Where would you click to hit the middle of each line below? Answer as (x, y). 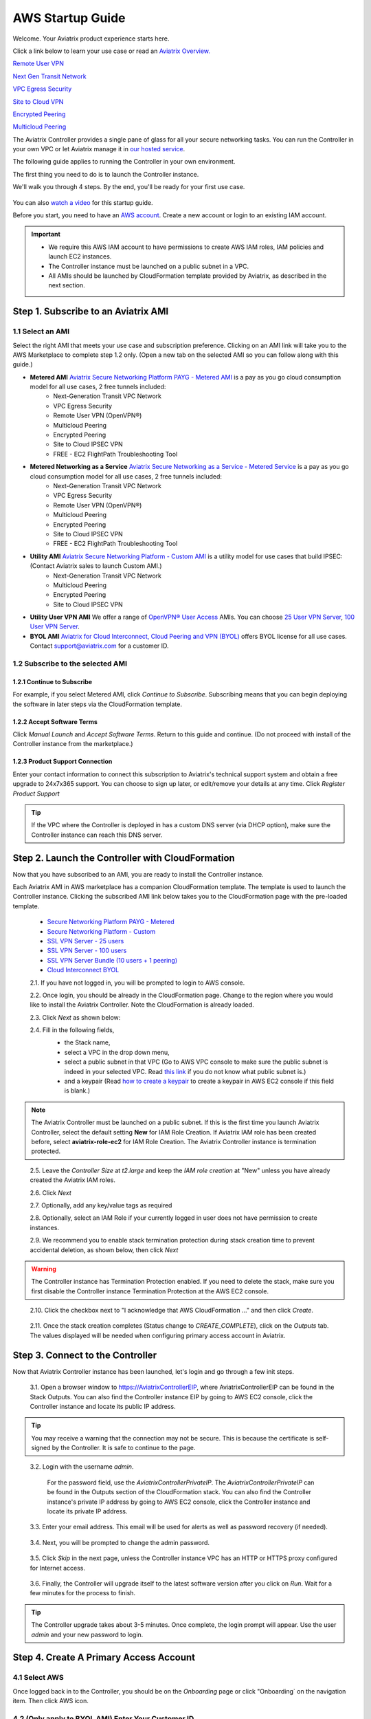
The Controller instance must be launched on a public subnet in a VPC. (149, 266)
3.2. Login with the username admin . (82, 1467)
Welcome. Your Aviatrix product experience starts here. (91, 39)
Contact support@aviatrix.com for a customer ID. (99, 646)
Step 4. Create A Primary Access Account (104, 1657)
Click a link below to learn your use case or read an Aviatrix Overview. (112, 51)
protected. (46, 1151)
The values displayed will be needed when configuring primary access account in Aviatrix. (158, 1335)
